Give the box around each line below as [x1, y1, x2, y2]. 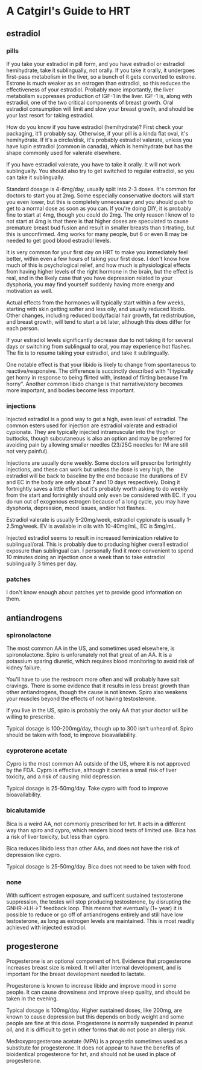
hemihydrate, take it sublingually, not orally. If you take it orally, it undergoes [6, 67, 195, 74]
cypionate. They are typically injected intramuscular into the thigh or [6, 428, 176, 436]
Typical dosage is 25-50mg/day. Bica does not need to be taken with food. [6, 862, 192, 870]
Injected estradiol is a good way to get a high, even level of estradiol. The [6, 416, 188, 423]
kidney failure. [6, 664, 42, 671]
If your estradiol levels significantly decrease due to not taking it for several [6, 336, 194, 343]
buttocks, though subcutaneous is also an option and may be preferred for [6, 435, 191, 442]
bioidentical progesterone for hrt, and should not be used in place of [6, 1050, 176, 1057]
